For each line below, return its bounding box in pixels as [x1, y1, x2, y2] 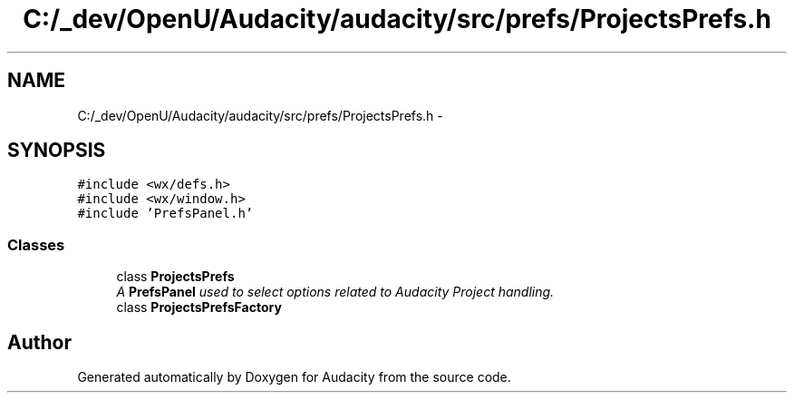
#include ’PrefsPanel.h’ [77, 206, 254, 221]
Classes [7, 235, 65, 254]
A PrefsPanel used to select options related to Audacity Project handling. [116, 284, 555, 300]
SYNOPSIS [7, 139, 106, 162]
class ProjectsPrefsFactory [116, 299, 282, 316]
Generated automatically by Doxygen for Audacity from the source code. [77, 369, 511, 385]
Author [7, 330, 72, 354]
